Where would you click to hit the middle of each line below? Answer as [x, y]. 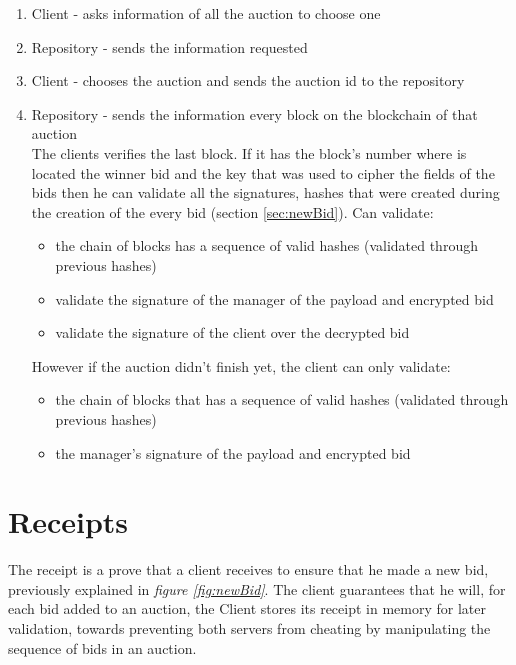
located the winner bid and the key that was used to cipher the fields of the [263, 172]
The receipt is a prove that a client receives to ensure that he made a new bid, [248, 569]
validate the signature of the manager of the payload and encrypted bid [274, 298]
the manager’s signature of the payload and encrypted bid [233, 452]
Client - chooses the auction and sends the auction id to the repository [248, 80]
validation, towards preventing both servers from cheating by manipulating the [249, 628]
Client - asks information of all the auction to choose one [206, 13]
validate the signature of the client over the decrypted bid [232, 332]
